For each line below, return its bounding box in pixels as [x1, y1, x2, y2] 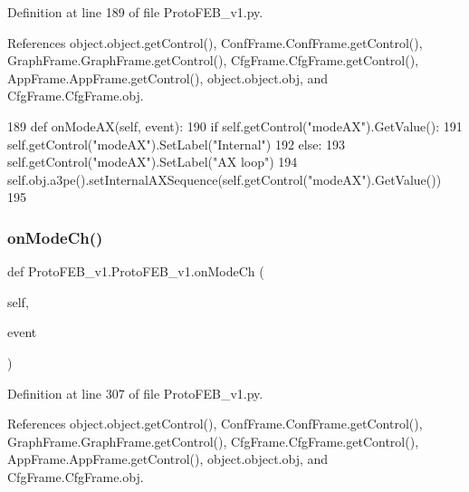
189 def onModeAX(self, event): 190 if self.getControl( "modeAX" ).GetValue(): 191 [7, 116, 463, 135]
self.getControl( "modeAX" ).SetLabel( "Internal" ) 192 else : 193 [7, 134, 345, 153]
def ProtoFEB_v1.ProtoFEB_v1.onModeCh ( [7, 262, 264, 281]
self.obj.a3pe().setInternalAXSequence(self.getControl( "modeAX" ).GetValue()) [7, 169, 442, 188]
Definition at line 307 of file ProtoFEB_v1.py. [7, 383, 263, 402]
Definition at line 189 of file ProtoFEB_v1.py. [7, 3, 263, 21]
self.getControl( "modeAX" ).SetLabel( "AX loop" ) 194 [7, 152, 298, 171]
